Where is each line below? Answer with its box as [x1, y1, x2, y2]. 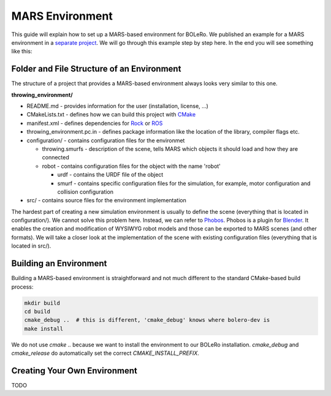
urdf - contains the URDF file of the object [57, 171, 164, 178]
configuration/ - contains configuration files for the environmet [26, 137, 185, 144]
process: [11, 283, 34, 291]
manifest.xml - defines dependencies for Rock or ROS [26, 120, 163, 127]
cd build [24, 308, 51, 315]
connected [42, 154, 70, 161]
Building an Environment [11, 258, 107, 269]
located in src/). [11, 242, 51, 249]
